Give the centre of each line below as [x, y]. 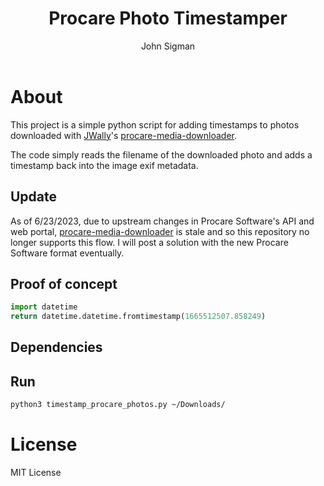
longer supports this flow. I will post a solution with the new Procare [149, 242]
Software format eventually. [67, 253]
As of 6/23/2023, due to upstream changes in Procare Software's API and [162, 221]
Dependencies [56, 347]
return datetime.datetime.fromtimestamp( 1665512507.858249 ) [138, 317]
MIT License [36, 473]
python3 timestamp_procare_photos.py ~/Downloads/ [118, 405]
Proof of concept [64, 283]
